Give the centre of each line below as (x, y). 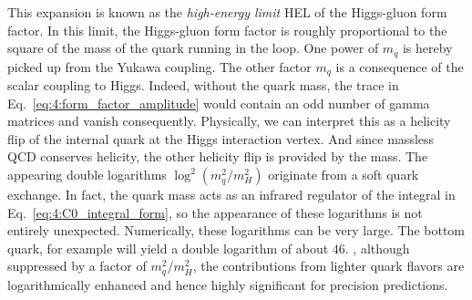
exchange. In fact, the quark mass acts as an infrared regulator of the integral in (231, 195)
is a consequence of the (400, 66)
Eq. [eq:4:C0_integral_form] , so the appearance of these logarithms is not (215, 212)
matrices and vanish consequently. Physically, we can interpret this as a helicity (229, 121)
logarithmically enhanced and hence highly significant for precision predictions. (228, 284)
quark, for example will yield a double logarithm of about (168, 248)
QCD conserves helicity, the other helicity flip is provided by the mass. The (218, 156)
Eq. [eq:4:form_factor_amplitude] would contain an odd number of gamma (219, 103)
